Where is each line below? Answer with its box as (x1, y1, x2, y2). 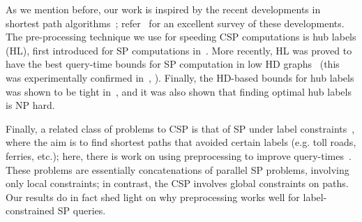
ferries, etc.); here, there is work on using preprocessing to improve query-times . (6, 148, 352, 163)
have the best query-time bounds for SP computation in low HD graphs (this (6, 57, 340, 71)
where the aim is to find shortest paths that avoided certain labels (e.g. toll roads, (6, 135, 356, 149)
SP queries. (57, 203, 106, 218)
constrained (6, 203, 55, 218)
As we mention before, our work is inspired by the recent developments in (6, 2, 321, 16)
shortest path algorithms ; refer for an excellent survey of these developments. (6, 15, 345, 30)
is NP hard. (6, 98, 55, 112)
